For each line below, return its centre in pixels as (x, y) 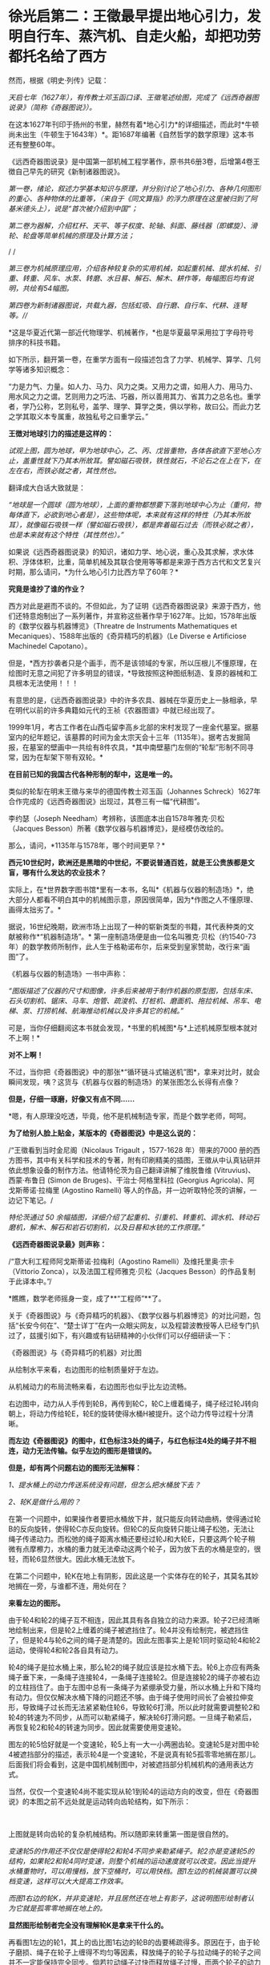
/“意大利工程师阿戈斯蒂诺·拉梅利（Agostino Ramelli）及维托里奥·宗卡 (121, 1261)
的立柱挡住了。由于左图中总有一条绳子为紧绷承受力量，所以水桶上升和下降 (131, 1687)
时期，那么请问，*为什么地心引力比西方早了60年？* (93, 572)
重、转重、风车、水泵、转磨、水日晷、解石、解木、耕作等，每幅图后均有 (127, 278)
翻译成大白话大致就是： (47, 487)
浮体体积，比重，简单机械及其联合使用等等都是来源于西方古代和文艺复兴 (141, 561)
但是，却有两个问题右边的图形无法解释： (75, 1467)
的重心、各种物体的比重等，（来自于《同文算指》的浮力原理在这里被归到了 (129, 198)
